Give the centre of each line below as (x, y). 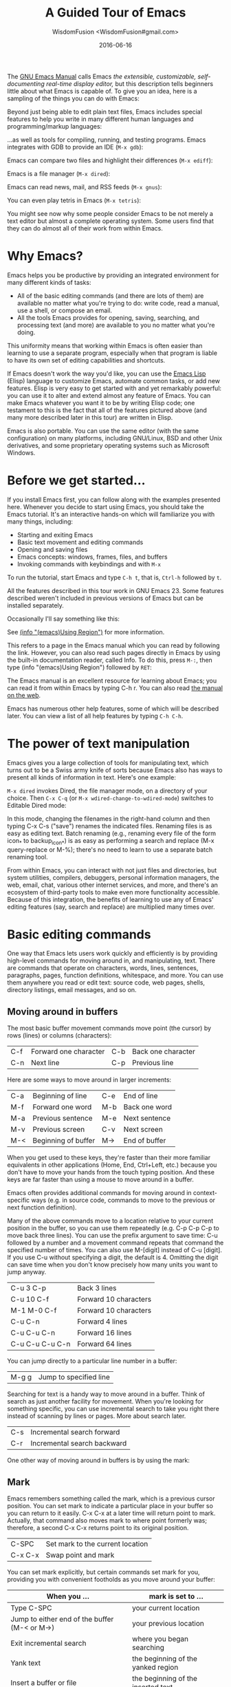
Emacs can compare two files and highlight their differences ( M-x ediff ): (110, 160)
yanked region (155, 1668)
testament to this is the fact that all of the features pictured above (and (107, 410)
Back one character (164, 1052)
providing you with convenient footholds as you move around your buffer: (111, 1580)
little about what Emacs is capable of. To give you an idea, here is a (102, 91)
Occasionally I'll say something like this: (64, 619)
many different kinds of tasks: (49, 282)
